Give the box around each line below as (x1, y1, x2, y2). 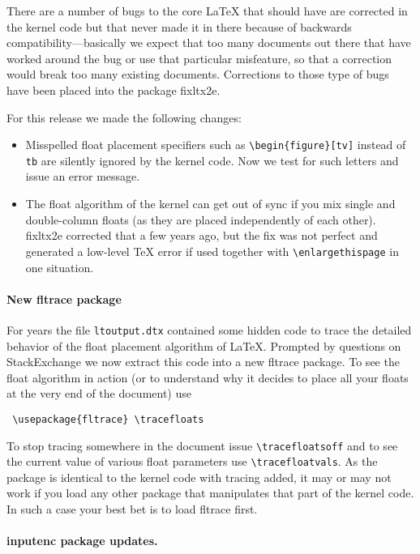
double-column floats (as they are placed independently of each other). (25, 211, 376, 228)
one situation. (25, 258, 94, 275)
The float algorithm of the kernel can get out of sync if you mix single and (25, 195, 396, 212)
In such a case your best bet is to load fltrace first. (6, 501, 258, 518)
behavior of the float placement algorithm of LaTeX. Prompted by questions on (6, 337, 401, 354)
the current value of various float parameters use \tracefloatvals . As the (6, 453, 378, 470)
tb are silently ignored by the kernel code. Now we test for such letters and (25, 151, 399, 168)
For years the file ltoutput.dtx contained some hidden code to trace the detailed (6, 321, 412, 338)
